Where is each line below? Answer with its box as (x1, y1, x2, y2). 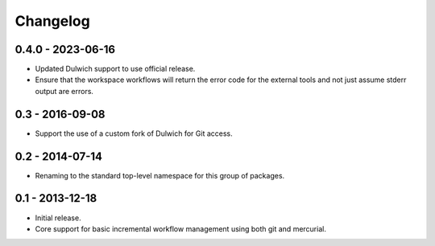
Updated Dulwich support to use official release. (35, 64, 196, 74)
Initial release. (35, 213, 81, 223)
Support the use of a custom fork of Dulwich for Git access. (35, 129, 233, 138)
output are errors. (35, 86, 94, 96)
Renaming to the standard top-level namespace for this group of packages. (35, 170, 285, 180)
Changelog (14, 12, 90, 30)
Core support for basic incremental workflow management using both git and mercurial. (35, 223, 326, 233)
